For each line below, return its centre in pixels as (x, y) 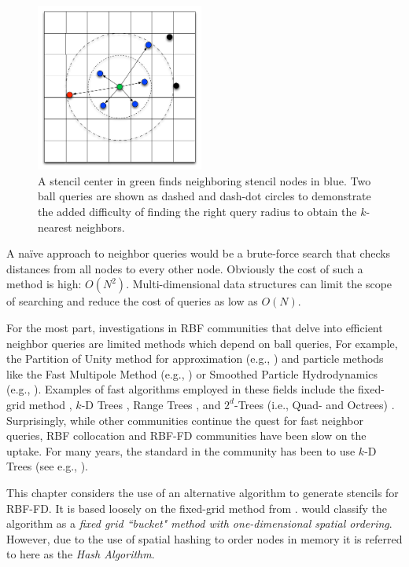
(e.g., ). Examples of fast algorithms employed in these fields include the (181, 389)
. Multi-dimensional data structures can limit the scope (259, 284)
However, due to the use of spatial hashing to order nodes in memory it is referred (204, 538)
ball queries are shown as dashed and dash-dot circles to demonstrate (204, 196)
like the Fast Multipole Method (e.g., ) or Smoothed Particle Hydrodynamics (192, 373)
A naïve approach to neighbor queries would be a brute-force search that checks (199, 253)
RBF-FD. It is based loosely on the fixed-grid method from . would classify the (197, 508)
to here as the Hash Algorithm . (81, 554)
